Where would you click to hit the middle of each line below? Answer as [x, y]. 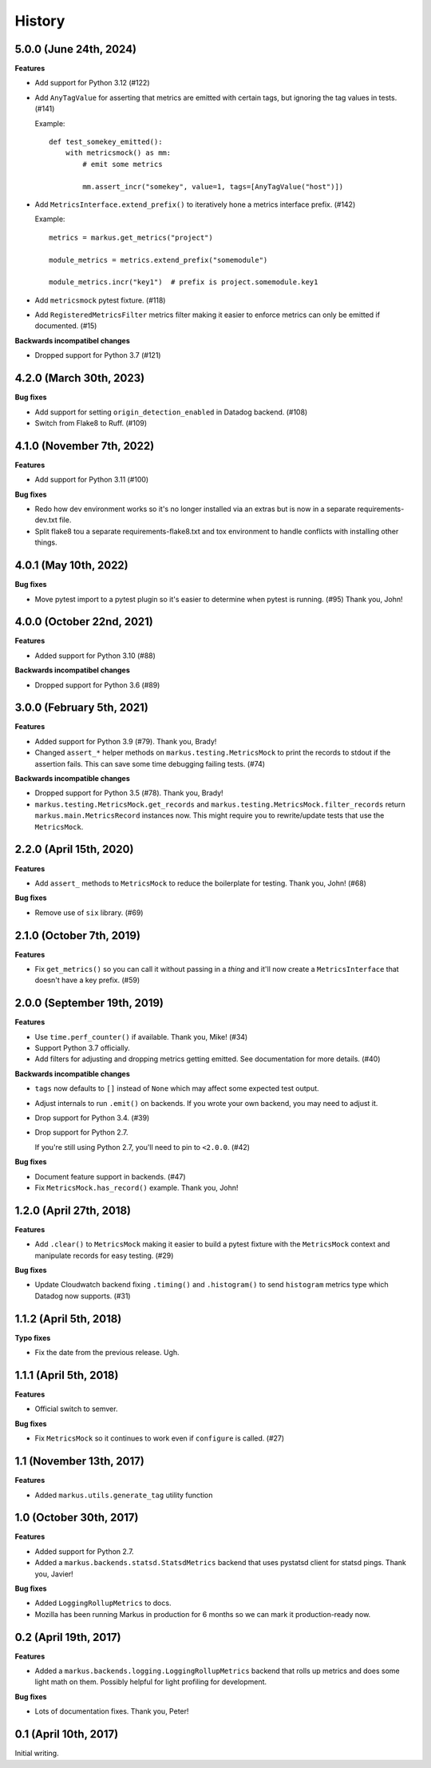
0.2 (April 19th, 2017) [68, 1637]
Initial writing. [37, 1754]
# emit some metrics [123, 164]
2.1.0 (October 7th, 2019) [78, 936]
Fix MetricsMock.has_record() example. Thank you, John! [136, 1187]
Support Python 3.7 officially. [83, 1048]
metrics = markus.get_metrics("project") [131, 237]
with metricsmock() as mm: [118, 153]
